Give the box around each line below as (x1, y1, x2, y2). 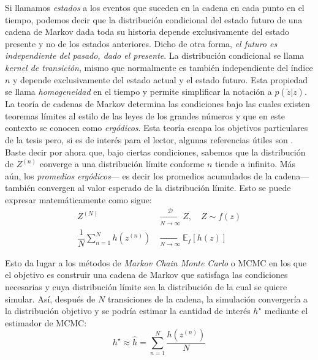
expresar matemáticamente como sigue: (5, 193, 152, 206)
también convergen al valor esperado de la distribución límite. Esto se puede (5, 181, 291, 194)
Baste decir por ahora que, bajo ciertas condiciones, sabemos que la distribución (5, 145, 306, 158)
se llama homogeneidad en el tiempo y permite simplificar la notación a (5, 85, 272, 98)
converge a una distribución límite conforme (39, 157, 205, 170)
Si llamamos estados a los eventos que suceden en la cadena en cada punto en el (5, 1, 305, 13)
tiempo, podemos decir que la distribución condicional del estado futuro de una (5, 13, 303, 26)
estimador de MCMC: (5, 316, 87, 329)
